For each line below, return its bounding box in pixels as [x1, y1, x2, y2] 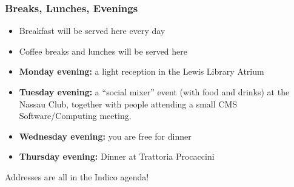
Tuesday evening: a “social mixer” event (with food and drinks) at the [19, 86, 290, 98]
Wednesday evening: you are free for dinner [19, 129, 192, 142]
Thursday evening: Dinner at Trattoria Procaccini [19, 150, 215, 163]
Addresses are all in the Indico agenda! [5, 170, 149, 183]
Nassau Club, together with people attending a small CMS [19, 97, 238, 110]
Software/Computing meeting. [19, 109, 132, 122]
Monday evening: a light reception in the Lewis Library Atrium [19, 65, 264, 78]
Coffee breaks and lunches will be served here [19, 44, 187, 57]
